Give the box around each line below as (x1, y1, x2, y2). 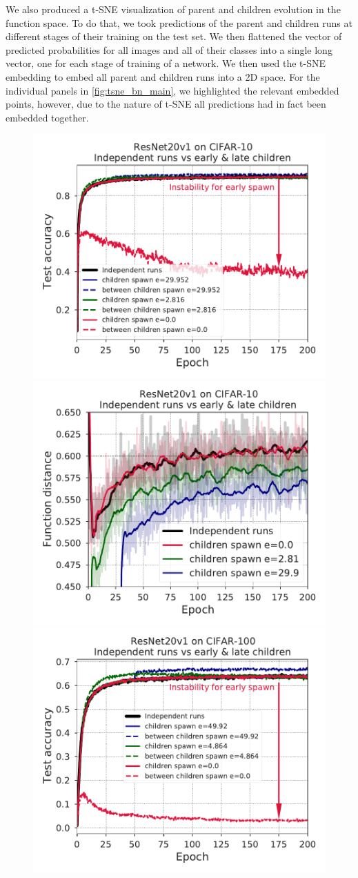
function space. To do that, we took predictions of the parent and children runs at (6, 15, 352, 30)
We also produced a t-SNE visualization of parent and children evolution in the (6, 2, 341, 16)
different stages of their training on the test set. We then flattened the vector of (6, 29, 342, 43)
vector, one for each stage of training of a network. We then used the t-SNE (6, 56, 326, 70)
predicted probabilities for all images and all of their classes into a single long (6, 42, 332, 57)
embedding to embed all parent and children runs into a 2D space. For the (6, 69, 320, 84)
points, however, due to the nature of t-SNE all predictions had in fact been (6, 97, 326, 111)
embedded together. (6, 110, 89, 124)
